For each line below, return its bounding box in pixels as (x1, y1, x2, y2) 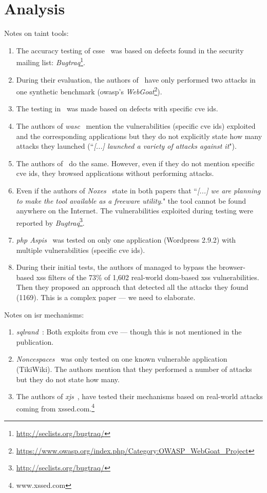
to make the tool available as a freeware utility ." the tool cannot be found (16, 195, 246, 206)
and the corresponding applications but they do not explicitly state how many (16, 130, 262, 141)
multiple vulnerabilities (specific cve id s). (16, 244, 145, 255)
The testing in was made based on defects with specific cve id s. (16, 103, 218, 114)
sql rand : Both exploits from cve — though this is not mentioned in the (16, 326, 242, 337)
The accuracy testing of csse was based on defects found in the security (16, 45, 244, 55)
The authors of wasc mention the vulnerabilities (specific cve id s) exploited (16, 121, 256, 131)
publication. (16, 336, 54, 347)
